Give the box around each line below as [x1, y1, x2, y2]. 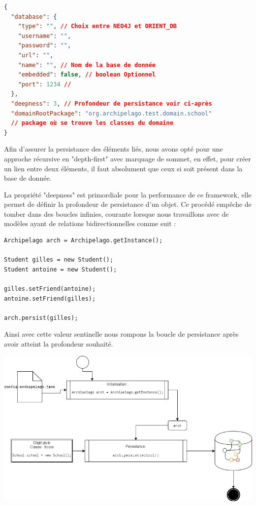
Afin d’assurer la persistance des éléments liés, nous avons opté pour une [4, 144, 223, 154]
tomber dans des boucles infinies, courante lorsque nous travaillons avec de [4, 208, 229, 219]
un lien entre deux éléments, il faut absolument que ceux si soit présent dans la [4, 163, 243, 173]
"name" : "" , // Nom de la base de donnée [18, 61, 156, 69]
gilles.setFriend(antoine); [4, 285, 96, 293]
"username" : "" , [18, 32, 71, 39]
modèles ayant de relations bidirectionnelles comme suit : [4, 218, 176, 229]
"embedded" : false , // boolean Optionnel [18, 71, 156, 78]
